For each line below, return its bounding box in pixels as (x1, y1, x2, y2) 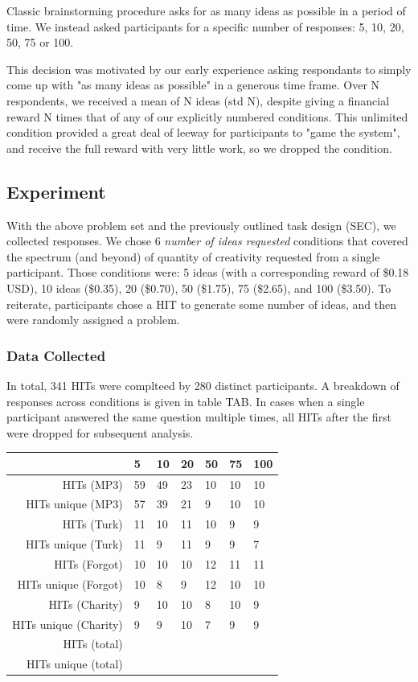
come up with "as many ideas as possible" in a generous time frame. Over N (6, 76, 380, 93)
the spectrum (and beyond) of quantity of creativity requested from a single (6, 248, 380, 265)
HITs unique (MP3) (26, 495, 123, 512)
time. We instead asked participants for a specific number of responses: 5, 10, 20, (6, 18, 404, 35)
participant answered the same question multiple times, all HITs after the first (6, 409, 391, 425)
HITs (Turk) (62, 516, 123, 532)
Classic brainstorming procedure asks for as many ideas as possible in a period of (6, 2, 406, 18)
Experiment (6, 179, 106, 203)
